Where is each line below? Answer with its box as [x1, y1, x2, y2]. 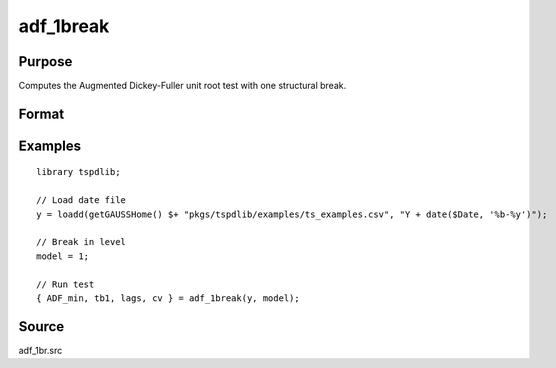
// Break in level [36, 236, 127, 248]
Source [18, 318, 65, 335]
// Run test [36, 278, 95, 290]
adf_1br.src [18, 344, 63, 356]
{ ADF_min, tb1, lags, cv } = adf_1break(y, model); [36, 293, 300, 304]
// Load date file [36, 195, 127, 206]
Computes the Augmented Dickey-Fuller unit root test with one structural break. [18, 80, 347, 92]
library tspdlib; [36, 166, 121, 178]
